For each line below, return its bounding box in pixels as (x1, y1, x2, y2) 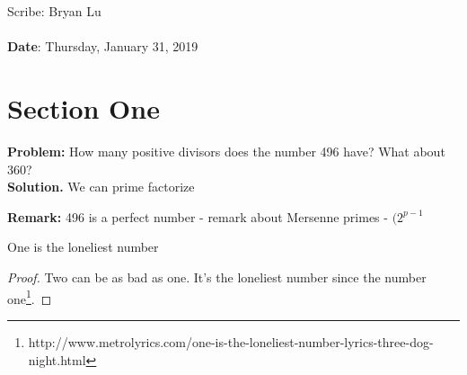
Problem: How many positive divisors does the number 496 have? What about (7, 142, 445, 161)
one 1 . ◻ (7, 286, 52, 308)
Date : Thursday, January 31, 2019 (7, 37, 198, 56)
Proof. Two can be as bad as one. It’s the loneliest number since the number (7, 268, 427, 287)
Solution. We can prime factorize (7, 177, 195, 196)
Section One (7, 90, 160, 127)
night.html (28, 350, 86, 369)
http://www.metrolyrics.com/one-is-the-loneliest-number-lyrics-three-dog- (28, 332, 434, 351)
